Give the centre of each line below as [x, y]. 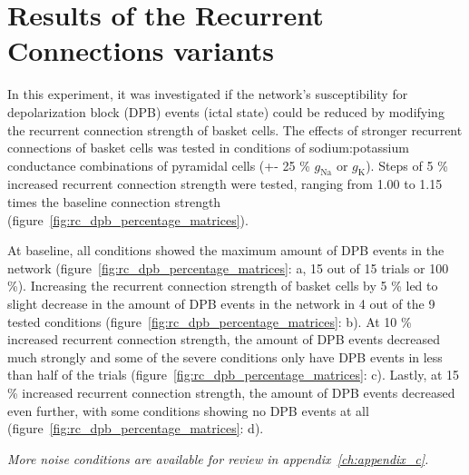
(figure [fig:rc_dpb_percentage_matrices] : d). [136, 428]
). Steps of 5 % [407, 165]
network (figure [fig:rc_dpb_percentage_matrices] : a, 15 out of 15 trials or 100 [228, 267]
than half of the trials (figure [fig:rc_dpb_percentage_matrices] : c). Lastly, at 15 [234, 375]
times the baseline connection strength [114, 202]
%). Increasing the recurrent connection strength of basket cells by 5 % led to [223, 286]
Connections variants [141, 50]
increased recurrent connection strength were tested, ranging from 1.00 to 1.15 [225, 184]
